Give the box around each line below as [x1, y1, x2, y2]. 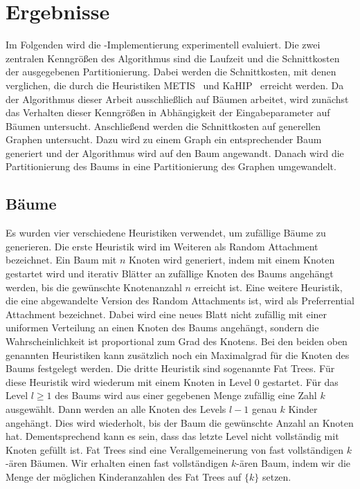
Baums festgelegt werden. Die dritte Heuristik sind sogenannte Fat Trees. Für [6, 361, 335, 376]
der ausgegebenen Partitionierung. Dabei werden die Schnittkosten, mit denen [6, 64, 336, 79]
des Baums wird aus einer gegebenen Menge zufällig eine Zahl [55, 388, 317, 403]
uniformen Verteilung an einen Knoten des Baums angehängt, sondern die [6, 320, 319, 335]
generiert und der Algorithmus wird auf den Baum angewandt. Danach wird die [6, 145, 344, 160]
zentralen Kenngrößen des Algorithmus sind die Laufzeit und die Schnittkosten [6, 50, 340, 65]
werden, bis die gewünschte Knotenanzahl [6, 279, 182, 294]
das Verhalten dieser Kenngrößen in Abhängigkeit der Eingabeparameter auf [6, 105, 330, 120]
